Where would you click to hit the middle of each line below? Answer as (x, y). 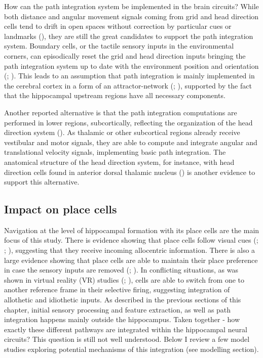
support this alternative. (42, 182)
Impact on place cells (61, 209)
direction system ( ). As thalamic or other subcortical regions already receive (122, 132)
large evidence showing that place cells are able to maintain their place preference (131, 260)
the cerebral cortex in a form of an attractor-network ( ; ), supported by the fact (128, 85)
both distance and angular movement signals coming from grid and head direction (131, 16)
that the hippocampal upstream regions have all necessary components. (115, 95)
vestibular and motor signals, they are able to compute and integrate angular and (131, 142)
